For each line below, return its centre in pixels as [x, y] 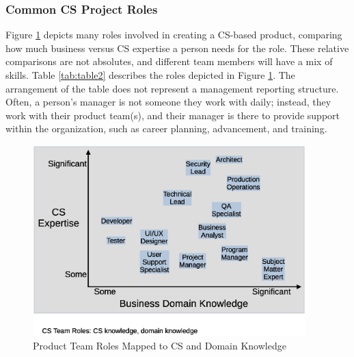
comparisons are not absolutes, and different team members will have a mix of [169, 61]
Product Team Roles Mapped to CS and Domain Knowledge [160, 345]
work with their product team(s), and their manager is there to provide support [173, 115]
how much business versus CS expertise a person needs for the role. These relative [177, 48]
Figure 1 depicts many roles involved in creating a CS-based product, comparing [174, 35]
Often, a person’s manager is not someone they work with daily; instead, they [168, 102]
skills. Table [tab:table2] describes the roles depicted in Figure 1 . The [150, 75]
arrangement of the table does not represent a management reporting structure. [172, 88]
